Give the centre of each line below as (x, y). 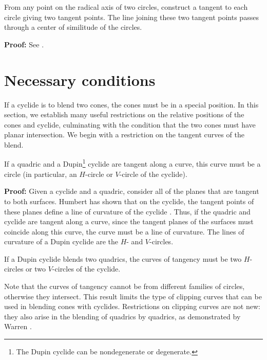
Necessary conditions (80, 79)
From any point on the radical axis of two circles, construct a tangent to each (126, 7)
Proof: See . (24, 44)
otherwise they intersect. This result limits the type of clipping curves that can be (133, 296)
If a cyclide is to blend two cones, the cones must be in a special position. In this (131, 104)
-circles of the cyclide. (86, 269)
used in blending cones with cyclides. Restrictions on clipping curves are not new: (132, 306)
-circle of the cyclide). (153, 174)
